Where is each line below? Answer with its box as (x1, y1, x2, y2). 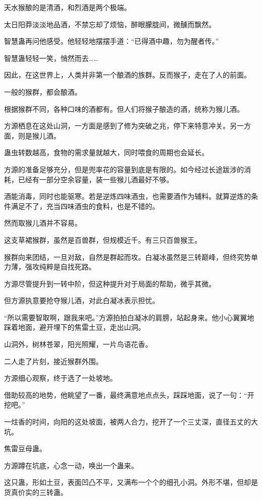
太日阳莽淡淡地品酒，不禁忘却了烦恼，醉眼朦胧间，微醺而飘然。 (4, 19, 216, 29)
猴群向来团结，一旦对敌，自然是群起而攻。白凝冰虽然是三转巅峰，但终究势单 (4, 251, 258, 262)
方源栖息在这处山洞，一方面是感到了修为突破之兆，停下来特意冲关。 (4, 120, 230, 131)
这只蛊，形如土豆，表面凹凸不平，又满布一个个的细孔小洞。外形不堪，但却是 (4, 477, 258, 487)
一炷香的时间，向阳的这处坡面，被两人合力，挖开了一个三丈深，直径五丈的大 (4, 416, 258, 427)
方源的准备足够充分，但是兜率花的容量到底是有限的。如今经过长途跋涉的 (4, 164, 244, 174)
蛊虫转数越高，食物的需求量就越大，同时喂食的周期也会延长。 (4, 147, 209, 158)
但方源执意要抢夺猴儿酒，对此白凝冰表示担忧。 (4, 295, 159, 306)
